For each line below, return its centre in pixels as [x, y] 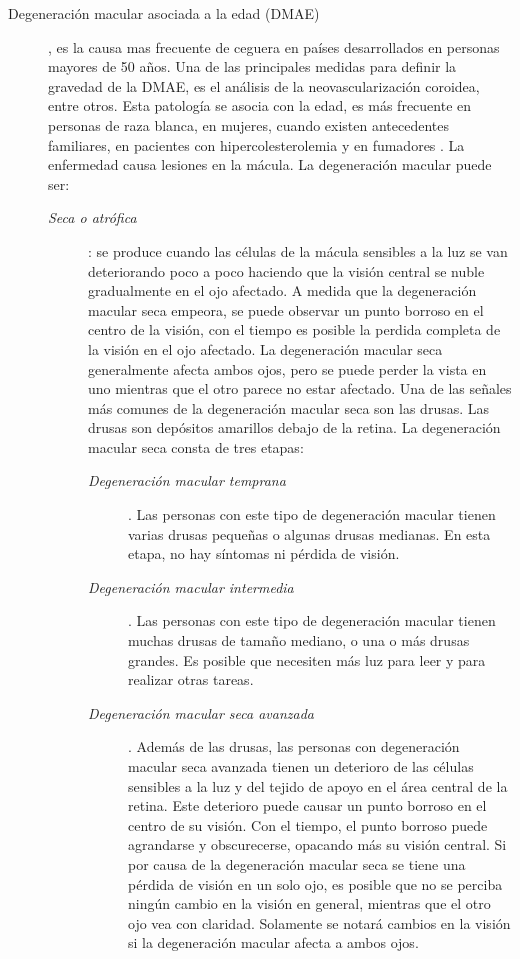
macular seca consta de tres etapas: [196, 446]
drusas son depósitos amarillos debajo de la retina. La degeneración [294, 427]
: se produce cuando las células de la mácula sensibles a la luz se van [298, 250]
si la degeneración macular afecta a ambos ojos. [273, 942]
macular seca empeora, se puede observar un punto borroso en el [286, 309]
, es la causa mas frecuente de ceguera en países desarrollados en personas [274, 46]
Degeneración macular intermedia [191, 586]
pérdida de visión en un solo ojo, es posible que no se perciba [315, 883]
